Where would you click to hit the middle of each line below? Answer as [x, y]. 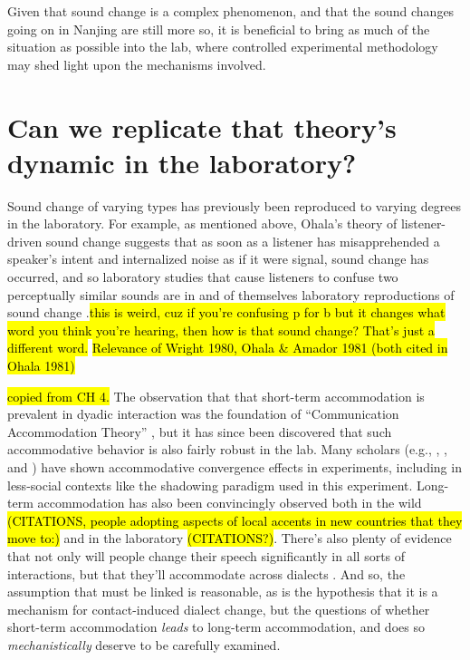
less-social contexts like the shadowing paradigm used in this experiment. [210, 485]
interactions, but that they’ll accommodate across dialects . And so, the [206, 573]
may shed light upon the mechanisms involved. [137, 64]
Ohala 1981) [41, 366]
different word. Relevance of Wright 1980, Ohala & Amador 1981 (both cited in [228, 348]
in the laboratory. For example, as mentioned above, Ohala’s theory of [202, 223]
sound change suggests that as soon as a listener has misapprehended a [243, 241]
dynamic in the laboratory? [182, 162]
